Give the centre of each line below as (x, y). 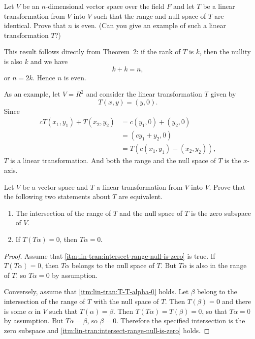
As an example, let (32, 94)
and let (184, 6)
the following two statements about (57, 196)
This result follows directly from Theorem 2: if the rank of (92, 51)
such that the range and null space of (150, 16)
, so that (214, 311)
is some (15, 311)
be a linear (219, 6)
